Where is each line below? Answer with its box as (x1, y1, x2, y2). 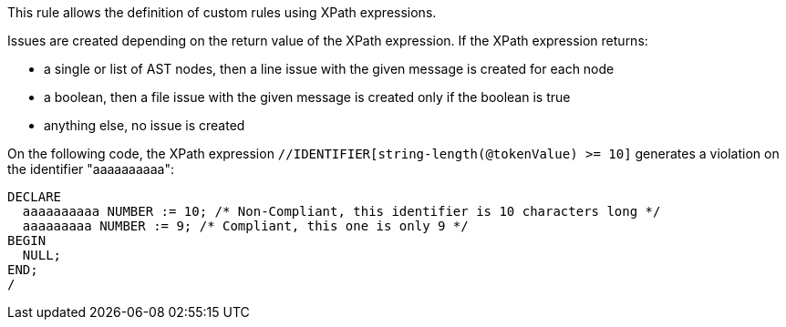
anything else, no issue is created (44, 118, 245, 133)
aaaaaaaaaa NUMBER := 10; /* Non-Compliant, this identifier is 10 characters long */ (22, 204, 661, 219)
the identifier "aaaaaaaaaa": (7, 161, 174, 177)
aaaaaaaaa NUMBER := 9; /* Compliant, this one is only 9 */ (22, 219, 469, 233)
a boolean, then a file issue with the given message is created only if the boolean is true (44, 89, 571, 105)
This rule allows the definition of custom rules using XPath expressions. (7, 5, 437, 20)
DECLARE (7, 189, 62, 204)
